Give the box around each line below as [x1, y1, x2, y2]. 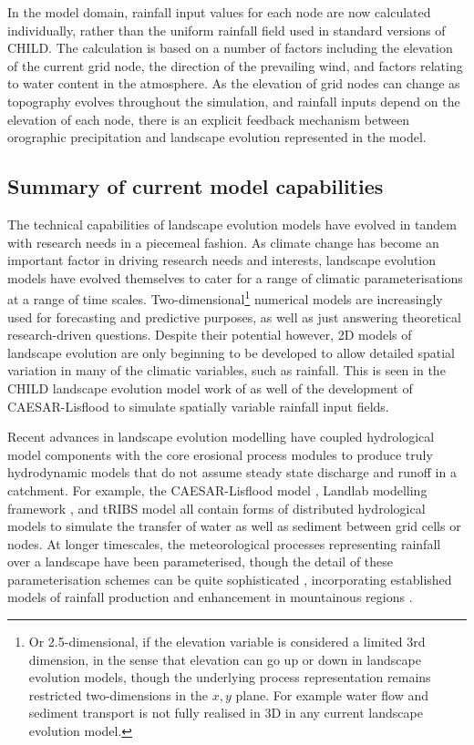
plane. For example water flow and [235, 685, 428, 704]
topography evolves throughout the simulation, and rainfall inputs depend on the [7, 91, 460, 110]
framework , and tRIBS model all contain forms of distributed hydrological [7, 498, 426, 517]
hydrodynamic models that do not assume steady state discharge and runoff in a [7, 463, 457, 482]
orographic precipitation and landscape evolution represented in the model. [7, 128, 427, 147]
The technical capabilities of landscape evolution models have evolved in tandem [7, 214, 457, 233]
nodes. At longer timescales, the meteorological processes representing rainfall [7, 534, 441, 553]
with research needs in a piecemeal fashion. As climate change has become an [7, 232, 439, 251]
